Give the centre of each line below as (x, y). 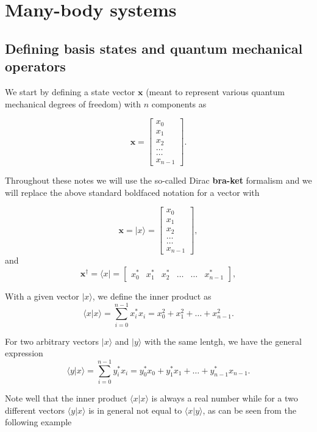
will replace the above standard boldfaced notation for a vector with (132, 192)
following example (38, 422)
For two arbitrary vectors (52, 341)
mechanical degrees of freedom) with (73, 103)
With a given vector (42, 296)
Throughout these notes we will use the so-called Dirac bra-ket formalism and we (158, 180)
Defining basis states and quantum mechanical (154, 48)
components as (179, 103)
